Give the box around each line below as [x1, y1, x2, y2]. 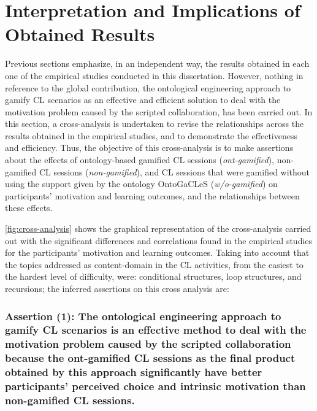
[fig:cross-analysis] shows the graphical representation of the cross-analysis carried [5, 222, 311, 235]
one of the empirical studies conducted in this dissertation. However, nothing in [5, 69, 304, 82]
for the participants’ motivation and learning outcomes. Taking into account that [5, 246, 310, 259]
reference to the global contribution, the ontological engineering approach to [5, 81, 291, 94]
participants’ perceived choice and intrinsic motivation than [5, 378, 306, 394]
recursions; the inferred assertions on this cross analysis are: [5, 282, 229, 294]
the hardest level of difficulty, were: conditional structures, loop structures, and [5, 270, 302, 283]
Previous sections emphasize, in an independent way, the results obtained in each [5, 57, 310, 70]
